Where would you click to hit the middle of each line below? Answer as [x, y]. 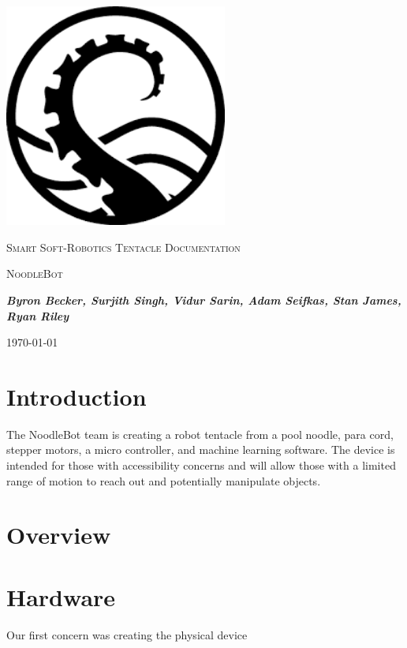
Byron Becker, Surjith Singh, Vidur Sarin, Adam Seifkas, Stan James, [204, 300]
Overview [59, 535]
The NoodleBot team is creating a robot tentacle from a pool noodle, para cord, [200, 434]
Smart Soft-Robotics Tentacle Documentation [123, 247]
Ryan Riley [38, 315]
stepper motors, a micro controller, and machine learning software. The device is [201, 449]
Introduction [77, 396]
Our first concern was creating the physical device [127, 634]
